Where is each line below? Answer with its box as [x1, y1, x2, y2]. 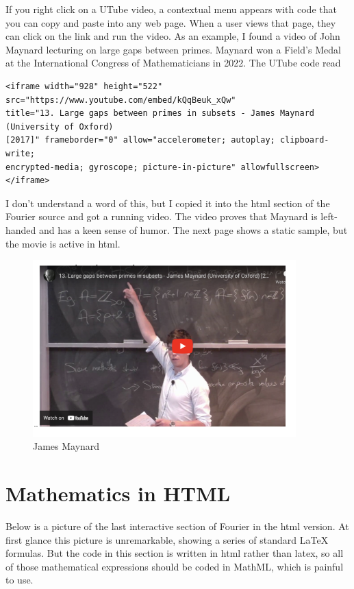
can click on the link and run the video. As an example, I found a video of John [5, 29, 340, 43]
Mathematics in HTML [5, 479, 231, 507]
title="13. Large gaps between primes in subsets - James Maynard [5, 108, 315, 119]
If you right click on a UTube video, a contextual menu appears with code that [5, 2, 337, 16]
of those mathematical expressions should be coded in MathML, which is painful [5, 559, 344, 573]
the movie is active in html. [5, 236, 121, 250]
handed [5, 222, 36, 237]
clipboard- [279, 135, 329, 145]
